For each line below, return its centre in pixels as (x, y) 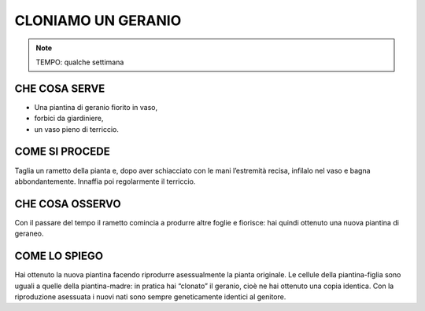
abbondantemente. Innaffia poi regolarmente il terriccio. (105, 181)
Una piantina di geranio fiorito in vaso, (96, 107)
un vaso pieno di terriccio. (77, 129)
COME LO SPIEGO (59, 256)
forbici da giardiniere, (69, 119)
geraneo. (29, 234)
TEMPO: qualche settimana (80, 62)
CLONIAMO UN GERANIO (98, 20)
